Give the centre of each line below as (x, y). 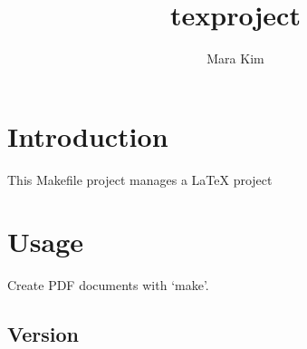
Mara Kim (235, 58)
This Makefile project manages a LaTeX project (140, 179)
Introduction (88, 136)
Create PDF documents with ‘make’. (108, 285)
